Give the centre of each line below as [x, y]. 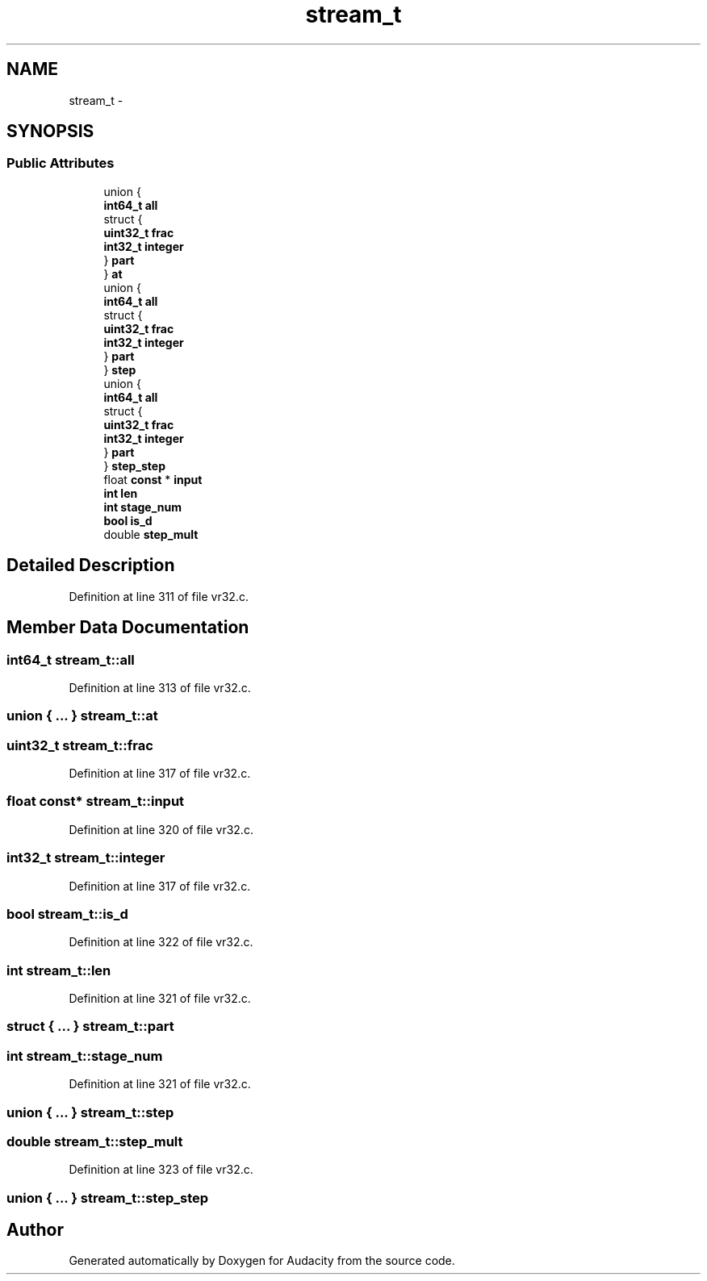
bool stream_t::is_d [67, 914]
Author [35, 1230]
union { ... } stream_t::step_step [108, 1198]
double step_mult [151, 534]
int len [121, 493]
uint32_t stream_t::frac [80, 745]
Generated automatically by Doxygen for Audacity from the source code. [262, 1261]
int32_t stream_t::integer [86, 858]
